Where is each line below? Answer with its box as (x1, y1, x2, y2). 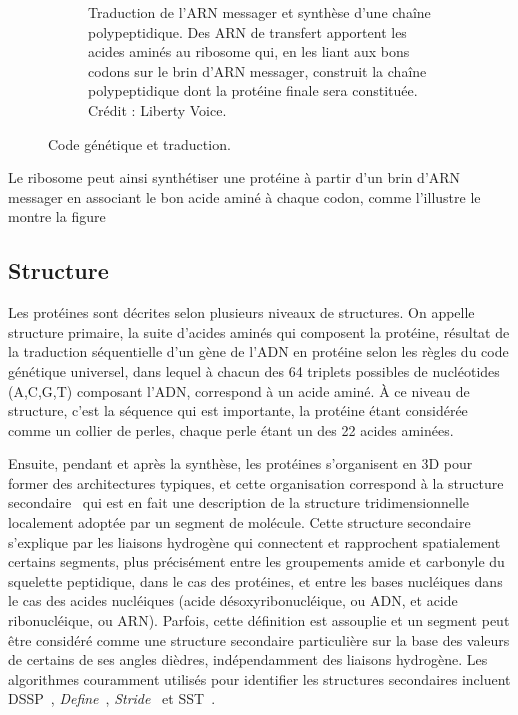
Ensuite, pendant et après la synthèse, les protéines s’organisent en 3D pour (8, 453, 473, 474)
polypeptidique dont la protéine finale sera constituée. (88, 80, 418, 101)
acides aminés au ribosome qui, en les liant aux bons (88, 41, 410, 62)
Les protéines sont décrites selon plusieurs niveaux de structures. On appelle (8, 302, 475, 323)
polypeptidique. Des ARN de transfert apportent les (88, 21, 407, 42)
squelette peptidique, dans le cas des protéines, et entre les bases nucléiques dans (8, 570, 503, 591)
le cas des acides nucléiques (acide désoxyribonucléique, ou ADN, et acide (8, 590, 458, 611)
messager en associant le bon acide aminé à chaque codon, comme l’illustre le (8, 186, 481, 207)
